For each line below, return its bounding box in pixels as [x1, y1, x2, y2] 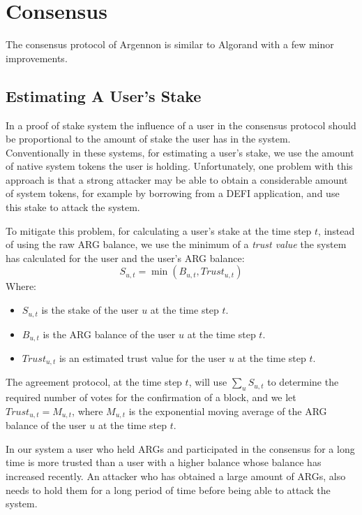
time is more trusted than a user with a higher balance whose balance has [6, 455, 322, 470]
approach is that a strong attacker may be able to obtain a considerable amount [6, 172, 348, 187]
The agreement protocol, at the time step [6, 375, 182, 389]
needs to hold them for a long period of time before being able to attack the [6, 482, 331, 497]
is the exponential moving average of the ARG [128, 403, 327, 418]
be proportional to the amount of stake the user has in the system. [6, 131, 291, 146]
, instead [318, 223, 355, 238]
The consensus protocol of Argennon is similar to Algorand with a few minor [6, 37, 334, 52]
